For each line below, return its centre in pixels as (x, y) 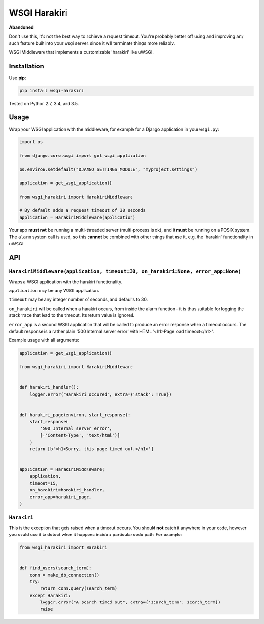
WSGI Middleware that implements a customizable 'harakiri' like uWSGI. (81, 52)
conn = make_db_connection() (65, 575)
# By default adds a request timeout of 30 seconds (83, 211)
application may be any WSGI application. (54, 290)
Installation (26, 66)
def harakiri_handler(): (49, 387)
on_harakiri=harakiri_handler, (67, 490)
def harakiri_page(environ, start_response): (75, 415)
